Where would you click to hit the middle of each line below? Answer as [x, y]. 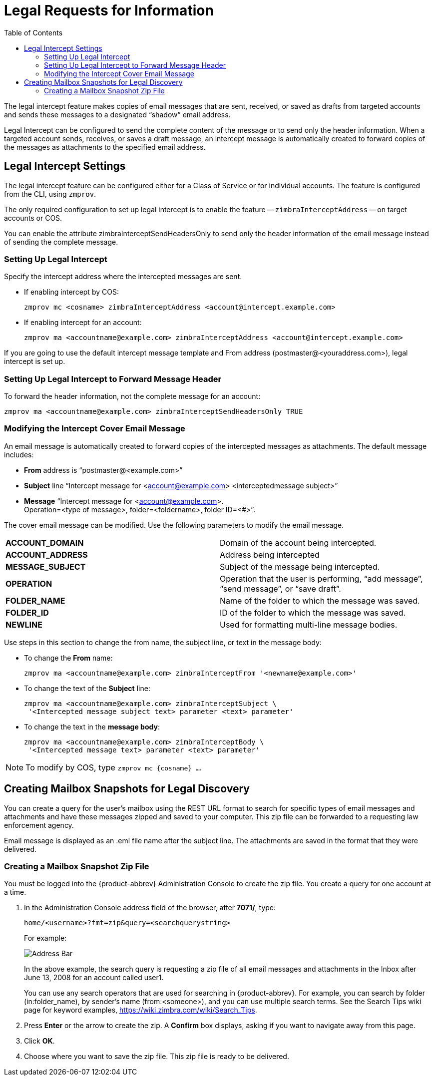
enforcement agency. [39, 825]
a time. [15, 892]
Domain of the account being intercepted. [298, 542]
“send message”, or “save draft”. [280, 588]
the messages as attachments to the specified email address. [105, 147]
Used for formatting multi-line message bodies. [309, 624]
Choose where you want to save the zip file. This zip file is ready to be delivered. [157, 1057]
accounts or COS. [33, 218]
